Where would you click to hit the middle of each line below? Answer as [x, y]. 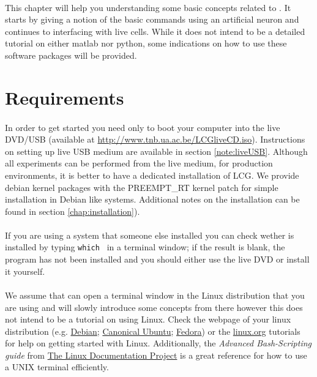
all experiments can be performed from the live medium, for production [139, 163]
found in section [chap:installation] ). [73, 211]
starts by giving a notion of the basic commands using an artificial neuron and [152, 19]
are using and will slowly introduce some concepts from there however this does [154, 307]
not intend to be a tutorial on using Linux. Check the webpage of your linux [148, 319]
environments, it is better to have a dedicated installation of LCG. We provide [152, 175]
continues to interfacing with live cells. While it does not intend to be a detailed [155, 31]
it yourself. [25, 271]
